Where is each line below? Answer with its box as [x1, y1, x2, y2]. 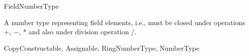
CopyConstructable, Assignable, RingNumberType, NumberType [4, 42, 200, 53]
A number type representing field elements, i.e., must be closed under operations [4, 17, 245, 27]
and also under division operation [28, 27, 129, 37]
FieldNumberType [4, 1, 59, 11]
